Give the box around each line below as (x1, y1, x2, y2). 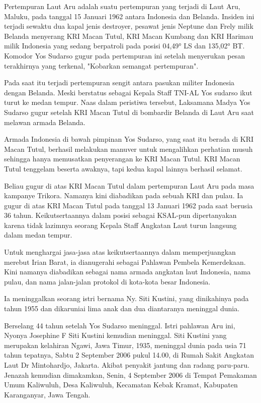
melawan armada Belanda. (4, 117, 85, 127)
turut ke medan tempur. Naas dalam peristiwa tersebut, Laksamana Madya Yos (4, 97, 250, 107)
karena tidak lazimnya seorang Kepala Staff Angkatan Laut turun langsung (4, 219, 237, 230)
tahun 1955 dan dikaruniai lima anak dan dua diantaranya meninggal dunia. (4, 303, 240, 314)
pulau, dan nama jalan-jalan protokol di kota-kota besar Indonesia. (4, 276, 211, 286)
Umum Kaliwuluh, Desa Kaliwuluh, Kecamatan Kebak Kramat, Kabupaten (4, 379, 238, 390)
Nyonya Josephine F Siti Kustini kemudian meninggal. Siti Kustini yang (4, 330, 227, 340)
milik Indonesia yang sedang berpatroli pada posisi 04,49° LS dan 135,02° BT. (4, 40, 245, 51)
